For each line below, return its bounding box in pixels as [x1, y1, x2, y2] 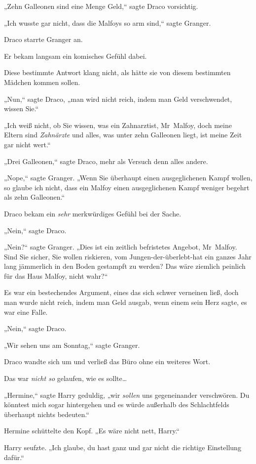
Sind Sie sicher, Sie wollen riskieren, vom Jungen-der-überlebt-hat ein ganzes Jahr [4, 251, 252, 261]
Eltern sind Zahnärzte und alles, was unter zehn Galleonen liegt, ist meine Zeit [4, 129, 242, 140]
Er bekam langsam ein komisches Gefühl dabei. [4, 50, 147, 61]
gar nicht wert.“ [4, 139, 51, 149]
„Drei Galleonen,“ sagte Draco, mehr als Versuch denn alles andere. [4, 156, 208, 166]
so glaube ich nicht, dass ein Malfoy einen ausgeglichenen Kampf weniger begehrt [4, 182, 250, 192]
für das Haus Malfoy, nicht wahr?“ [4, 270, 108, 281]
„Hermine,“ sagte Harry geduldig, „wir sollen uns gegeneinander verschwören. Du [4, 389, 250, 400]
